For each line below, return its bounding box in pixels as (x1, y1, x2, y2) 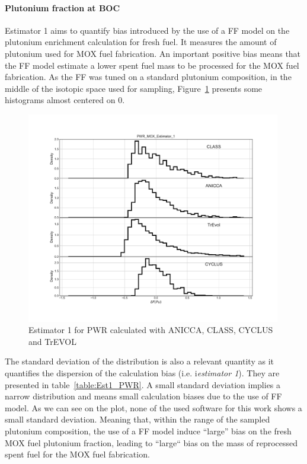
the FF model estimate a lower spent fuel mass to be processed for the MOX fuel (5, 59, 299, 71)
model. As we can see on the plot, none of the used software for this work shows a (5, 401, 302, 414)
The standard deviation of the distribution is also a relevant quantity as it (5, 355, 274, 367)
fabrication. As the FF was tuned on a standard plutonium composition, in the (5, 71, 292, 83)
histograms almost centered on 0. (5, 94, 125, 106)
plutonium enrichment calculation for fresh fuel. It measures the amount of (5, 36, 277, 48)
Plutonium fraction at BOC (5, 1, 120, 14)
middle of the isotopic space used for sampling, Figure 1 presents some (5, 82, 263, 94)
